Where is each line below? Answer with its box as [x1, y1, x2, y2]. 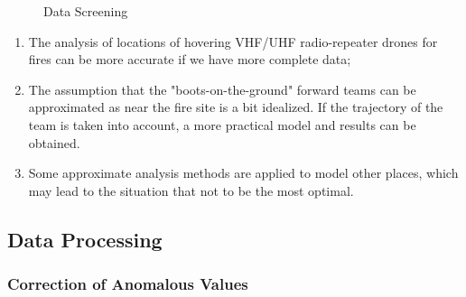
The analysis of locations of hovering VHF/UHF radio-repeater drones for [28, 32, 438, 51]
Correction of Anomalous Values [7, 273, 248, 295]
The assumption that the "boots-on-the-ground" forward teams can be [28, 79, 416, 98]
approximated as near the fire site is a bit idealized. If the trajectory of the [28, 97, 443, 116]
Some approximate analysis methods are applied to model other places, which [28, 163, 459, 182]
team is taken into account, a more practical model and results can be [28, 115, 416, 134]
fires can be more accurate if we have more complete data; [28, 50, 351, 69]
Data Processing [7, 225, 163, 253]
